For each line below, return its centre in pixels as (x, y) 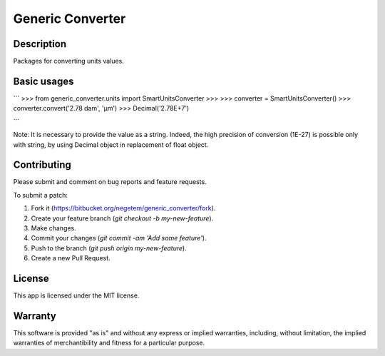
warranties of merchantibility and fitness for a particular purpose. (109, 343)
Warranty (35, 316)
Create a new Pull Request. (71, 258)
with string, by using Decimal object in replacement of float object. (111, 144)
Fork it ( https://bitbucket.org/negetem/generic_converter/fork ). (123, 208)
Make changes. (53, 228)
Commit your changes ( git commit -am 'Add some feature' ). (119, 238)
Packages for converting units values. (68, 61)
